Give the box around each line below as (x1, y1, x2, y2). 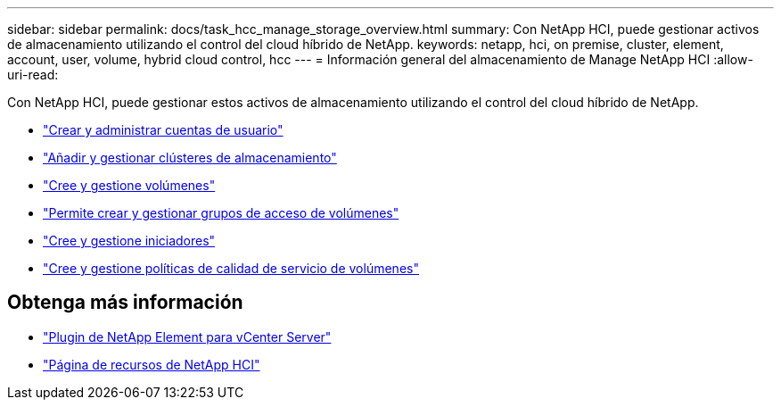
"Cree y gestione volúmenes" (43, 178, 216, 193)
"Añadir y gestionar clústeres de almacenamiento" (43, 150, 337, 165)
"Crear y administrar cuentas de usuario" (43, 122, 284, 137)
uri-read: (7, 67, 59, 82)
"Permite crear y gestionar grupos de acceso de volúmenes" (43, 205, 399, 220)
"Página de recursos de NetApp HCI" (43, 356, 260, 372)
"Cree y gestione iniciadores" (43, 233, 216, 248)
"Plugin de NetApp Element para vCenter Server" (43, 328, 332, 345)
